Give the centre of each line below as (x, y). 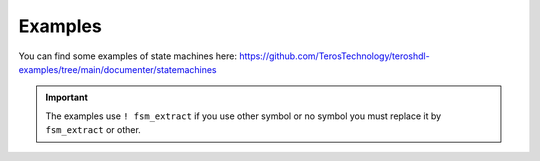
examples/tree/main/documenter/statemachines (117, 69)
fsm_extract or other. (93, 130)
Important (67, 97)
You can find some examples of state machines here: (127, 56)
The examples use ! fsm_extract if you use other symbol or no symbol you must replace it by (243, 116)
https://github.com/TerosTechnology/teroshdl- (334, 56)
